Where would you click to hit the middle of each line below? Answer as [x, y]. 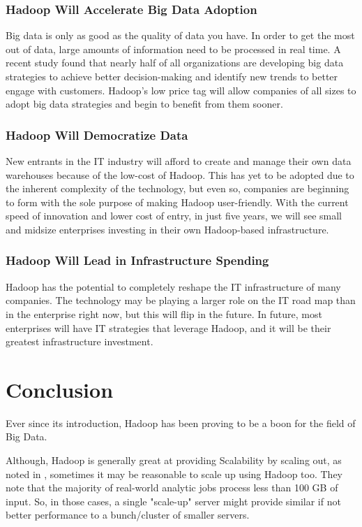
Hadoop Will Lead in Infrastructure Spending [137, 260]
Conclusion [60, 389]
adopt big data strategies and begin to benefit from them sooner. [144, 104]
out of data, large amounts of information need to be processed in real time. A [173, 49]
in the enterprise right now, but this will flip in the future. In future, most [164, 313]
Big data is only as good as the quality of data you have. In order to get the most [180, 35]
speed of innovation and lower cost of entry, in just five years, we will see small [174, 216]
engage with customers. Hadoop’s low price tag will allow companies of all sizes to [181, 90]
